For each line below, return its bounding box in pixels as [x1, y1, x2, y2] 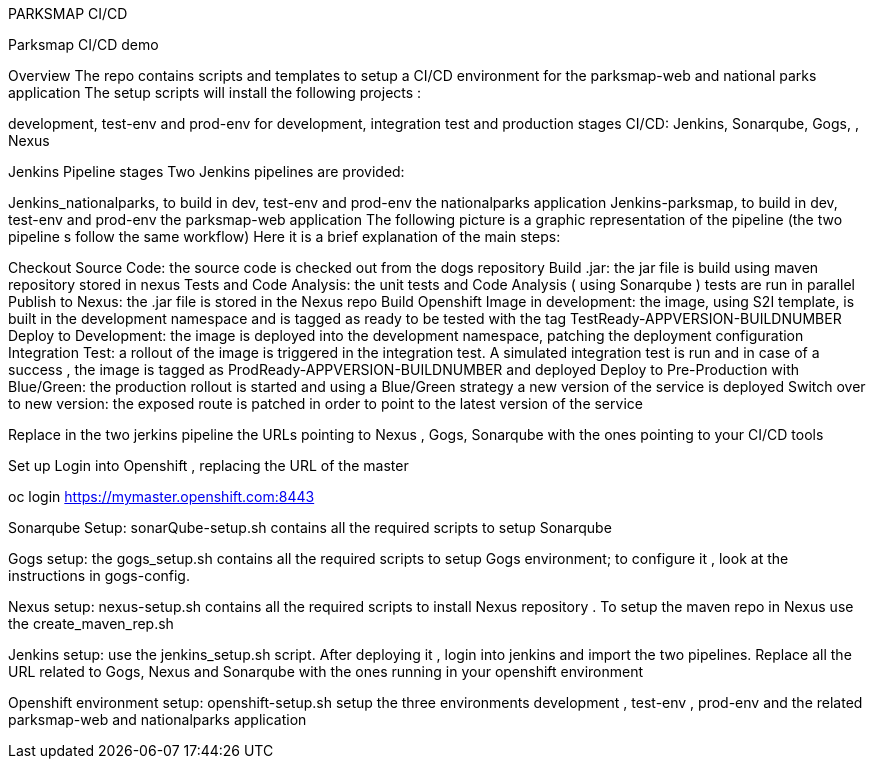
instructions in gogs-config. [8, 567, 190, 584]
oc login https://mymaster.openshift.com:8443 [8, 488, 315, 505]
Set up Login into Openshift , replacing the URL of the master [8, 457, 409, 474]
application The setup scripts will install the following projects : [8, 84, 422, 101]
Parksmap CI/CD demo [8, 36, 159, 53]
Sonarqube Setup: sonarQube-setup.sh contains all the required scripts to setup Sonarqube [8, 519, 612, 536]
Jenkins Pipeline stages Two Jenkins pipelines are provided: [8, 163, 405, 180]
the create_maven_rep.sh [8, 615, 174, 632]
